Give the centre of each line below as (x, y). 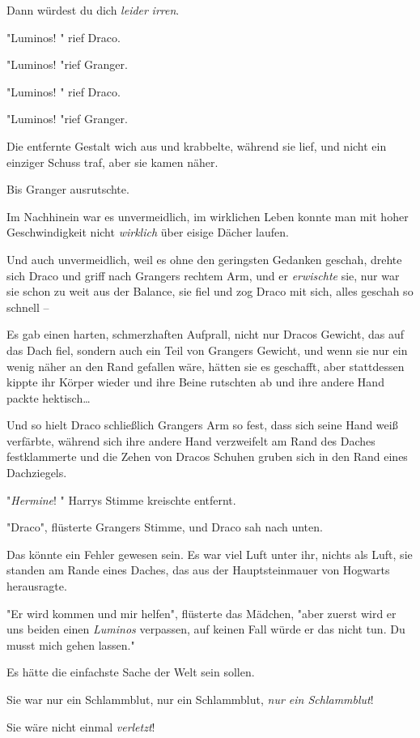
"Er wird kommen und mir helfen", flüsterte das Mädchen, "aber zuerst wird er (202, 613)
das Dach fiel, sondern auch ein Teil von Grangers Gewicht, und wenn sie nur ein (207, 350)
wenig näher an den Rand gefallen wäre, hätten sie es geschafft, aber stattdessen (206, 366)
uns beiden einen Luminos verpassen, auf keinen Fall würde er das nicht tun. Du (206, 629)
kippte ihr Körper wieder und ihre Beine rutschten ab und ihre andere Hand (195, 382)
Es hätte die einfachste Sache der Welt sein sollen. (131, 672)
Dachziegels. (37, 473)
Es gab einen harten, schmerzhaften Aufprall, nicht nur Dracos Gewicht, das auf (206, 334)
